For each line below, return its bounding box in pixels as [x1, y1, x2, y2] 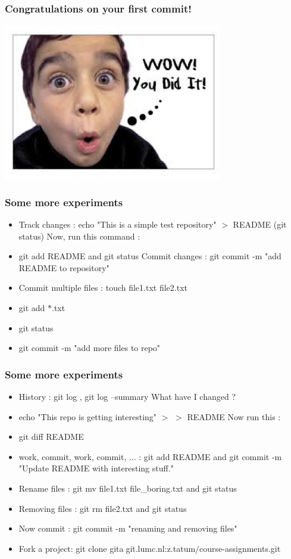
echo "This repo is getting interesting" [18, 410, 157, 423]
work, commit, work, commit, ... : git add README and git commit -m [18, 450, 282, 462]
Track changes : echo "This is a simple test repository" [18, 218, 217, 231]
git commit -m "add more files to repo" [18, 341, 161, 354]
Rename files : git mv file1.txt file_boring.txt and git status [18, 482, 237, 494]
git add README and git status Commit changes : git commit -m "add [18, 250, 281, 262]
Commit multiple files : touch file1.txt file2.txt [18, 281, 187, 294]
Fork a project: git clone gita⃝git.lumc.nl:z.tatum [18, 542, 196, 554]
